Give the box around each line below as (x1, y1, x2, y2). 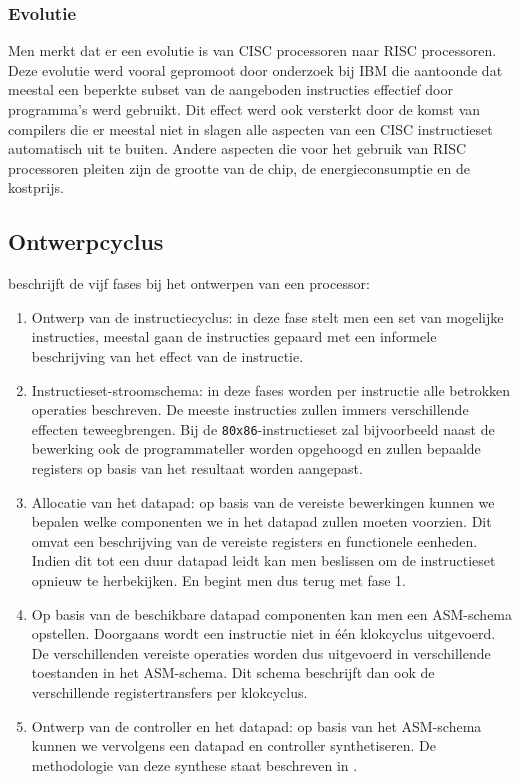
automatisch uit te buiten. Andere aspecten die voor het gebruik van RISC (8, 138, 467, 159)
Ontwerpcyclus (8, 226, 164, 257)
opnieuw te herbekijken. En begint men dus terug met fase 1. (31, 569, 406, 590)
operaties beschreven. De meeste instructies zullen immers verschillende (31, 399, 469, 420)
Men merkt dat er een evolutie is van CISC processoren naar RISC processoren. (8, 40, 497, 61)
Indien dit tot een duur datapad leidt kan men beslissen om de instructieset (31, 550, 496, 571)
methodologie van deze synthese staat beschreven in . (31, 754, 358, 775)
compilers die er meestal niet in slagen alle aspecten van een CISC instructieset (8, 118, 493, 139)
